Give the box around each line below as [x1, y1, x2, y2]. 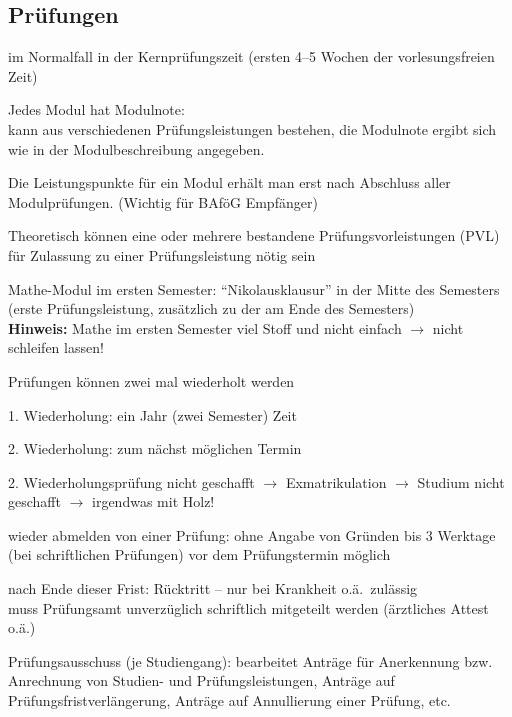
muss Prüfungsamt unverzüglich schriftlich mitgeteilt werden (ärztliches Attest [8, 597, 489, 618]
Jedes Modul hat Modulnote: [8, 99, 185, 120]
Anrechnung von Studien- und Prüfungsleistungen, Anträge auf [8, 670, 395, 691]
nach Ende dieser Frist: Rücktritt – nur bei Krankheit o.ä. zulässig [8, 578, 418, 599]
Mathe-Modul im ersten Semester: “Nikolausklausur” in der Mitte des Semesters [8, 278, 500, 299]
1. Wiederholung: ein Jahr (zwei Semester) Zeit [8, 404, 297, 425]
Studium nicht [417, 471, 505, 492]
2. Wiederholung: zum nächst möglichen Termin [8, 438, 302, 459]
